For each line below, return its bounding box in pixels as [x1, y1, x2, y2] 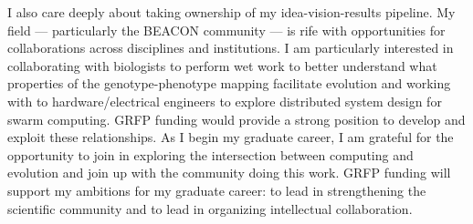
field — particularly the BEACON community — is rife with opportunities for [7, 20, 446, 39]
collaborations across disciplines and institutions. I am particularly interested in [7, 38, 454, 57]
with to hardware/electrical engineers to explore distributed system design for [7, 91, 442, 110]
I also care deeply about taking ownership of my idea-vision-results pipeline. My [7, 3, 456, 21]
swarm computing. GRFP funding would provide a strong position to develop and [7, 109, 466, 128]
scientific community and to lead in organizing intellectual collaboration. [7, 199, 413, 218]
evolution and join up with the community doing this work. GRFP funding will [7, 163, 451, 182]
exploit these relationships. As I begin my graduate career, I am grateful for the [7, 127, 454, 147]
